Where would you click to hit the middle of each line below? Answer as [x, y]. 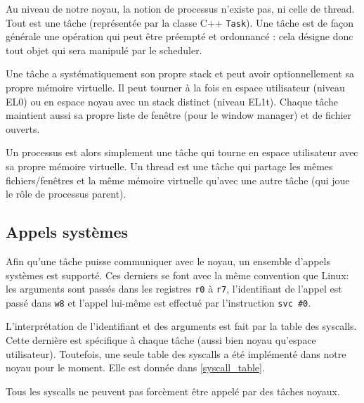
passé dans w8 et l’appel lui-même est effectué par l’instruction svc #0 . [158, 302]
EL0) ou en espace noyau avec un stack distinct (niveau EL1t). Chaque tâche [172, 101]
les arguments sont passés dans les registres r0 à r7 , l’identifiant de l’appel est [174, 289]
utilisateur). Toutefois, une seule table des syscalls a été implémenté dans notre [176, 353]
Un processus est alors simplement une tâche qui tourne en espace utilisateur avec [182, 152]
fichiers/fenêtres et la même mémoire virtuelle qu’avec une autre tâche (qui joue [178, 180]
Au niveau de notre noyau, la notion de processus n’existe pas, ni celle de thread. [180, 8]
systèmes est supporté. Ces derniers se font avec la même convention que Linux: [177, 275]
